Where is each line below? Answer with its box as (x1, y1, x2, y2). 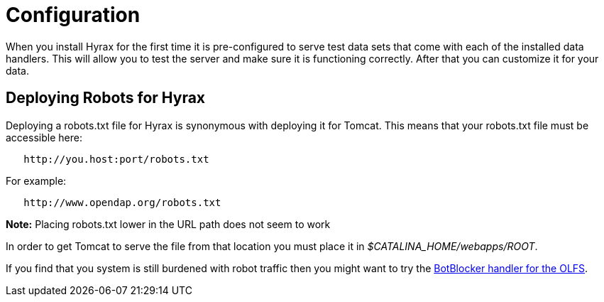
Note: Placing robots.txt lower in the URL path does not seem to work (6, 217, 331, 230)
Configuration (6, 3, 141, 27)
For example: (6, 174, 67, 187)
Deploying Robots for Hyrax (6, 89, 206, 107)
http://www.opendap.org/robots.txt (23, 196, 221, 208)
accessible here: (6, 131, 82, 144)
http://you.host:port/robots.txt (23, 153, 209, 165)
